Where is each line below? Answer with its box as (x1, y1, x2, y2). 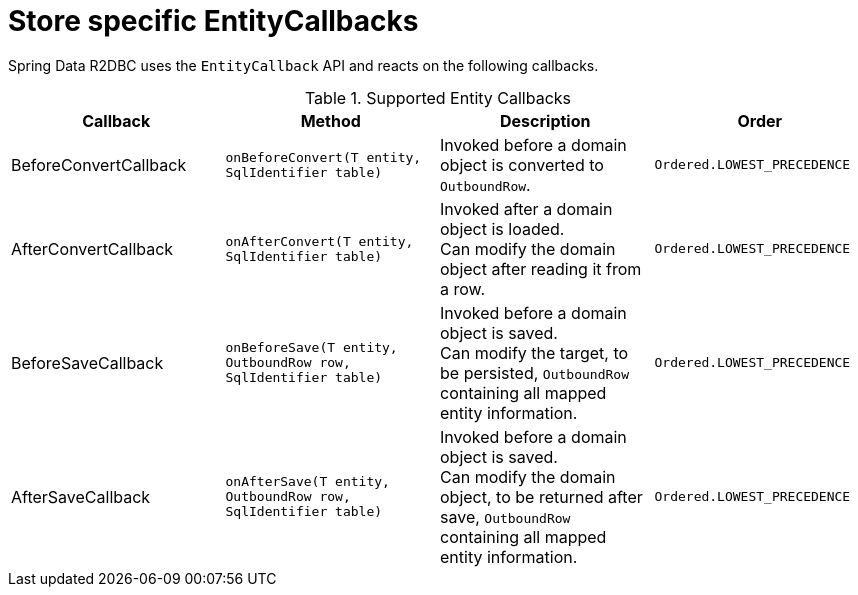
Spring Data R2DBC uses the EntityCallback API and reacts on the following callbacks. (8, 56, 599, 74)
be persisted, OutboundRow (440, 362, 629, 383)
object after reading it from (440, 258, 642, 279)
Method (300, 110, 361, 131)
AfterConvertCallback (11, 238, 174, 259)
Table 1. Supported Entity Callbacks (304, 87, 572, 108)
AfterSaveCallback (11, 486, 151, 507)
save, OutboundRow (440, 506, 571, 527)
